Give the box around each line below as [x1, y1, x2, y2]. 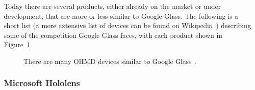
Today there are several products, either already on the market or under [4, 1, 221, 11]
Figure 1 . [4, 39, 32, 50]
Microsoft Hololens [4, 77, 80, 89]
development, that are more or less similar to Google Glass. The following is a [4, 10, 238, 21]
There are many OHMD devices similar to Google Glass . [24, 56, 197, 66]
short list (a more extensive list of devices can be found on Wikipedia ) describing [4, 20, 251, 30]
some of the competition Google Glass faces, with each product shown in [4, 30, 223, 40]
